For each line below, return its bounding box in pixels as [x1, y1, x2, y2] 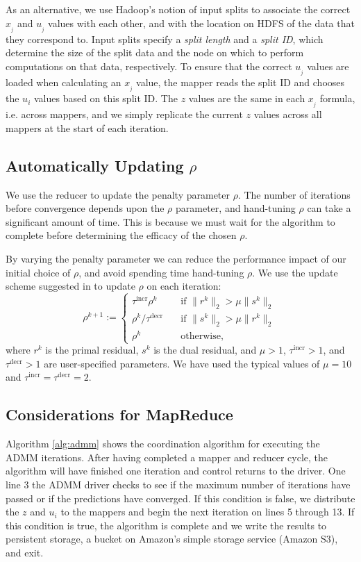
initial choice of [6, 265, 71, 279]
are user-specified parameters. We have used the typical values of [44, 356, 320, 370]
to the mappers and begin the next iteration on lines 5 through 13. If [60, 504, 355, 519]
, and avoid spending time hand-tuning [78, 265, 244, 279]
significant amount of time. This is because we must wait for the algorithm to [6, 214, 335, 229]
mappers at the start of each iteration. [6, 120, 169, 135]
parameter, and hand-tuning [176, 201, 296, 215]
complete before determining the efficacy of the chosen [6, 228, 237, 242]
